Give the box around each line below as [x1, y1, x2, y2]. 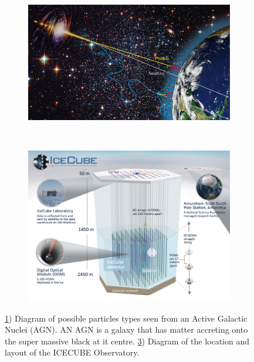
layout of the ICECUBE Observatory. [5, 346, 140, 358]
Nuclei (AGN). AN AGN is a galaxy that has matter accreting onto [5, 323, 248, 336]
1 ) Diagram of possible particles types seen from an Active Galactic [5, 312, 248, 324]
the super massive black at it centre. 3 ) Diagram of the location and [5, 334, 250, 347]
